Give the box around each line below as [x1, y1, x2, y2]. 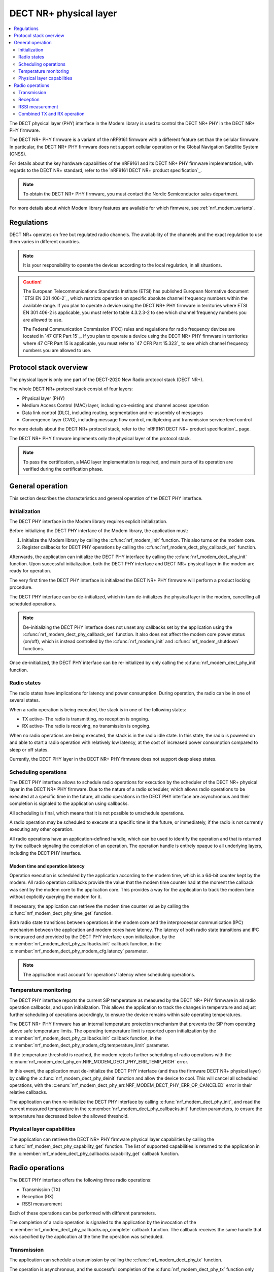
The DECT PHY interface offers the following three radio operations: [9, 1177, 152, 1183]
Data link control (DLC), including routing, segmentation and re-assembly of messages [22, 410, 203, 416]
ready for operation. [9, 568, 51, 574]
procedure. [9, 584, 33, 590]
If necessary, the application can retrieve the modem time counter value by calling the [9, 903, 189, 909]
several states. [9, 697, 40, 703]
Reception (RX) [22, 1194, 54, 1200]
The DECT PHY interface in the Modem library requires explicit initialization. [9, 518, 167, 524]
